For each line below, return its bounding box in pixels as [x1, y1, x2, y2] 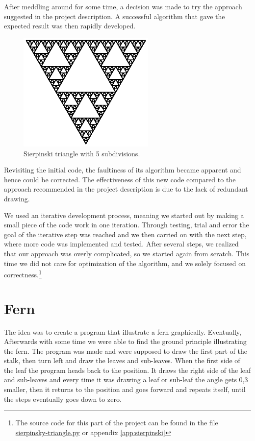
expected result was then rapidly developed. [4, 21, 136, 31]
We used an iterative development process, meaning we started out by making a [4, 210, 244, 220]
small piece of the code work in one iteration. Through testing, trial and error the [4, 220, 249, 230]
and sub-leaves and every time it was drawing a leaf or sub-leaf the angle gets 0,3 [4, 374, 248, 385]
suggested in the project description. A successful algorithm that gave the [4, 11, 225, 21]
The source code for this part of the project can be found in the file [15, 417, 218, 428]
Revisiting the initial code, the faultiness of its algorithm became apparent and [4, 165, 241, 175]
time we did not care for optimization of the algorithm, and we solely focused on [4, 258, 246, 268]
